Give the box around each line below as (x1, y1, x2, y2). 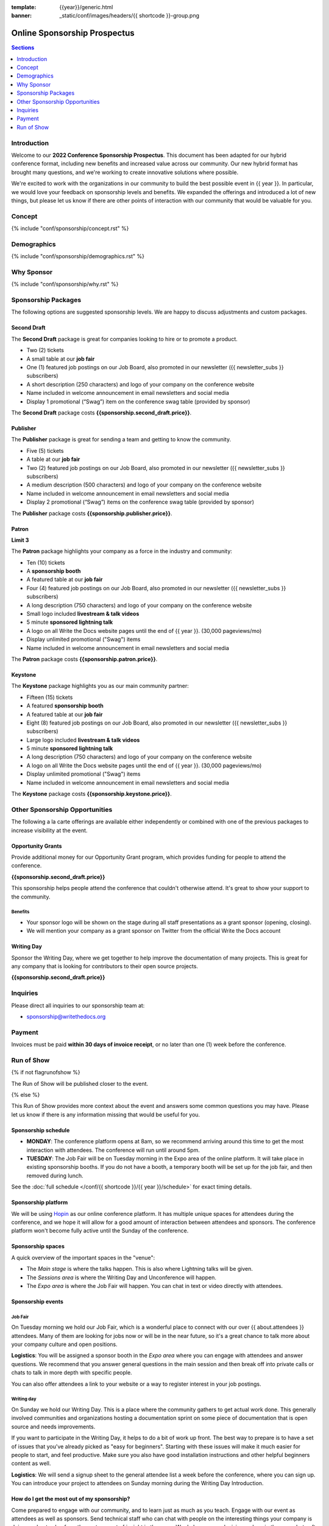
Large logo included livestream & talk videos (26, 736, 140, 743)
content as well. (11, 1459, 51, 1467)
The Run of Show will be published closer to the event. (11, 1080, 149, 1087)
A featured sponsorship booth (26, 702, 104, 709)
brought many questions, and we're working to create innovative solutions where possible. (11, 168, 239, 176)
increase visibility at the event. (11, 826, 88, 834)
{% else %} (11, 1091, 40, 1099)
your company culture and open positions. (11, 1340, 118, 1348)
